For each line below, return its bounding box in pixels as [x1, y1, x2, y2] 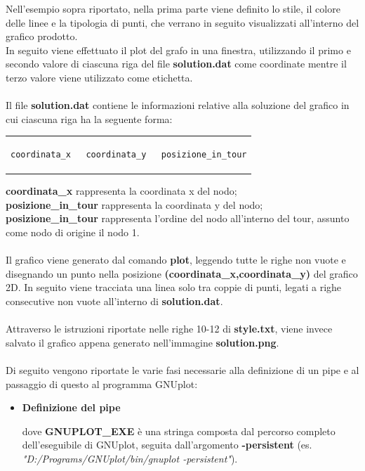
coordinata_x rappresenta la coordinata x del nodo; [6, 183, 237, 198]
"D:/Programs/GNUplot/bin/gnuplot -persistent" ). [22, 451, 238, 465]
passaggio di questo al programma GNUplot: [6, 376, 198, 391]
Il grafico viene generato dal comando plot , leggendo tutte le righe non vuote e [6, 252, 346, 267]
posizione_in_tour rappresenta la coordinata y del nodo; [6, 197, 263, 212]
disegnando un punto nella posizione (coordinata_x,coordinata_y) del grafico [6, 266, 358, 280]
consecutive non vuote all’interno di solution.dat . [6, 293, 223, 308]
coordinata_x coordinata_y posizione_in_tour [11, 150, 247, 160]
